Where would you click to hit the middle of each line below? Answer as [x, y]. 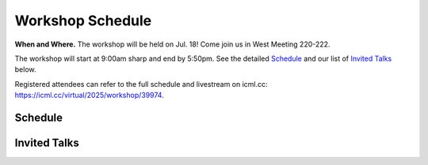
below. [25, 69]
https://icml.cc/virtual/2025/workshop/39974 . [89, 96]
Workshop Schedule [83, 21]
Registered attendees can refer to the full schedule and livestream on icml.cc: [141, 84]
